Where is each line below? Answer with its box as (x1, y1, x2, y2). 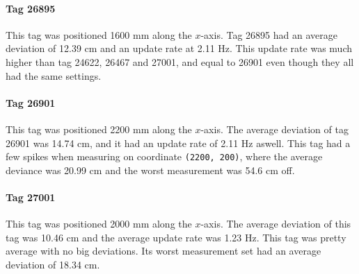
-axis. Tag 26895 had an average (200, 27, 337, 42)
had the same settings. (6, 68, 102, 83)
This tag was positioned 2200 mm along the (6, 121, 192, 136)
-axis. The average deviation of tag (200, 121, 349, 136)
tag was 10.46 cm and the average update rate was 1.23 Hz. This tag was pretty (6, 230, 346, 244)
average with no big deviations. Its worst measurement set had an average (6, 243, 321, 258)
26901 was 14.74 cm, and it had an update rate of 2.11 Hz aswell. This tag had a (6, 135, 351, 150)
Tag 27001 (6, 190, 56, 204)
